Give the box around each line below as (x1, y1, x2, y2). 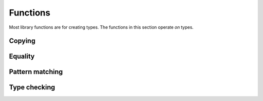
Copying (9, 37, 36, 45)
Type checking (9, 83, 56, 92)
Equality (9, 52, 35, 61)
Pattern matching (9, 68, 63, 76)
